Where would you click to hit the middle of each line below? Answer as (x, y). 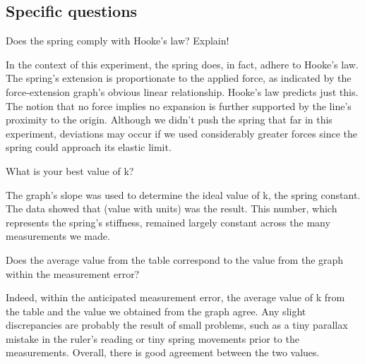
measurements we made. (58, 236)
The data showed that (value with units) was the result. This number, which (172, 208)
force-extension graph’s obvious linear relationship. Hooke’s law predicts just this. (182, 91)
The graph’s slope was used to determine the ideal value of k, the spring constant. (183, 194)
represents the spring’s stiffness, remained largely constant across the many (168, 222)
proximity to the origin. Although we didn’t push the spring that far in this (169, 120)
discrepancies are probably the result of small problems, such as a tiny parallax (177, 325)
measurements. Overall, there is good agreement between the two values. (163, 352)
